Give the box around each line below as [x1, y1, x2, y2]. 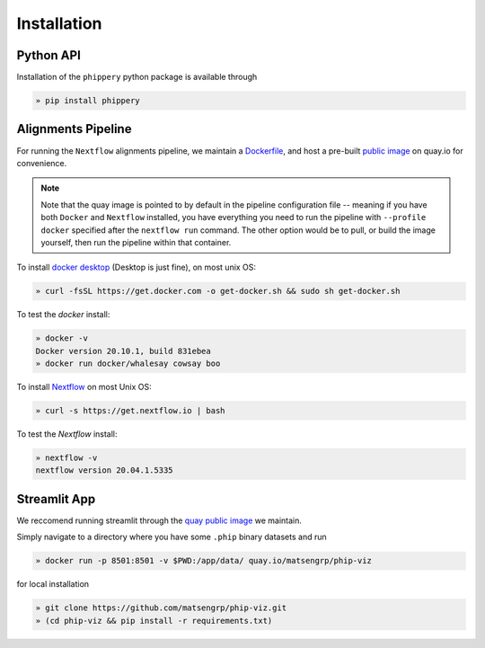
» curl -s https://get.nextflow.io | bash [35, 405, 225, 415]
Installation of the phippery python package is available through [16, 72, 258, 83]
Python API [16, 48, 81, 63]
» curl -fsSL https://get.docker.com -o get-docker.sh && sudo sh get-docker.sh [35, 286, 401, 297]
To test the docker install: [16, 309, 110, 320]
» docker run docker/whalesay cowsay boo [35, 359, 221, 368]
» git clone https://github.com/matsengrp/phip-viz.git [35, 603, 287, 613]
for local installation [16, 579, 90, 590]
